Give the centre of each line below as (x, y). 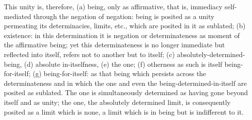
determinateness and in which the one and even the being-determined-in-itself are (126, 83)
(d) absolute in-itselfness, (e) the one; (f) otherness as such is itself (123, 64)
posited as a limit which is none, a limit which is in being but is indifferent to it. (124, 111)
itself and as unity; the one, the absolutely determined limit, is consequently (117, 102)
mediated (18, 16)
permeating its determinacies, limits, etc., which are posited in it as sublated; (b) (125, 26)
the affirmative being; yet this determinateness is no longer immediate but (115, 45)
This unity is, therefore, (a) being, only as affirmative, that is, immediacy (113, 6)
